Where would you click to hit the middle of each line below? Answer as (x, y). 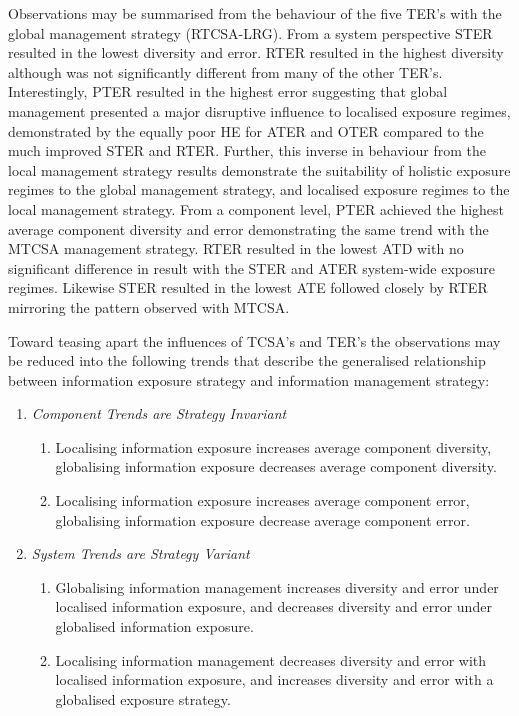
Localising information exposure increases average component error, (262, 500)
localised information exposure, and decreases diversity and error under (273, 606)
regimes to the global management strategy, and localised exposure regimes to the (259, 189)
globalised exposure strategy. (143, 698)
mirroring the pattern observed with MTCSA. (149, 306)
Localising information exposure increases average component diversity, (273, 446)
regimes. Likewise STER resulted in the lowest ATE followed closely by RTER (248, 287)
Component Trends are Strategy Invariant (159, 413)
